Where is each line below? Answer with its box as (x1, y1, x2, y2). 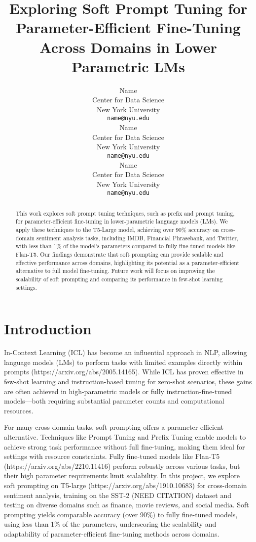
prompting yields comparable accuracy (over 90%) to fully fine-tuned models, (4, 509, 238, 519)
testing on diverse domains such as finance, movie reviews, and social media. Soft (4, 499, 249, 510)
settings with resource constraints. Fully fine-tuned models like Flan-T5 (4, 451, 220, 461)
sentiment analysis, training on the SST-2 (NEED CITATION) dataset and (4, 490, 232, 500)
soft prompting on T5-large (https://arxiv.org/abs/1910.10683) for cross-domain (4, 480, 247, 491)
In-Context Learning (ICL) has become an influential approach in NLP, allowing (4, 347, 247, 358)
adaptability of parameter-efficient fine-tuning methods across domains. (4, 528, 219, 539)
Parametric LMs (72, 56, 185, 76)
